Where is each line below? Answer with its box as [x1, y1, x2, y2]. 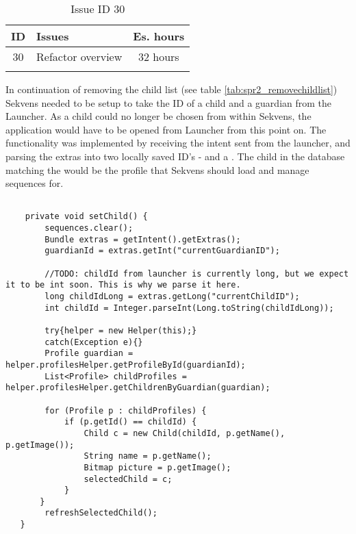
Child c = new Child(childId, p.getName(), [84, 428, 285, 438]
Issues [36, 28, 69, 44]
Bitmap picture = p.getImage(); [84, 462, 231, 472]
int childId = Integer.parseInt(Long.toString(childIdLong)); [44, 303, 334, 313]
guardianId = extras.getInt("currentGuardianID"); [44, 246, 280, 256]
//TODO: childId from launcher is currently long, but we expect [44, 268, 349, 279]
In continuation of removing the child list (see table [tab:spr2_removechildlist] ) [5, 82, 338, 96]
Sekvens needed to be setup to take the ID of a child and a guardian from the [5, 95, 332, 110]
